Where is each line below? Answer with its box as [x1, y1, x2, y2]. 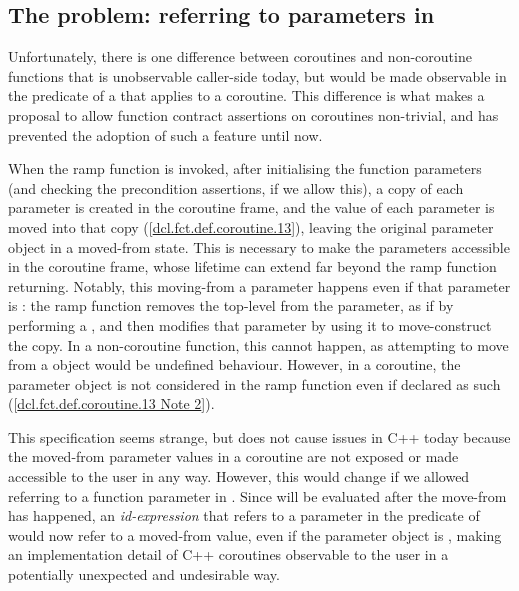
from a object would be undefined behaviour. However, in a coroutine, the [8, 354, 461, 375]
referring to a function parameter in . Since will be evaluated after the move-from [8, 485, 507, 506]
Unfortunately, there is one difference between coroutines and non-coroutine [8, 46, 472, 67]
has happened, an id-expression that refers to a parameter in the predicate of [8, 505, 480, 526]
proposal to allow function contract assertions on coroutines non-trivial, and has [8, 104, 499, 125]
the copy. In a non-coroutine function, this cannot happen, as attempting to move [8, 334, 509, 355]
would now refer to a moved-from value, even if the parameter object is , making [8, 524, 502, 545]
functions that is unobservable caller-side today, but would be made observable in [8, 65, 507, 86]
